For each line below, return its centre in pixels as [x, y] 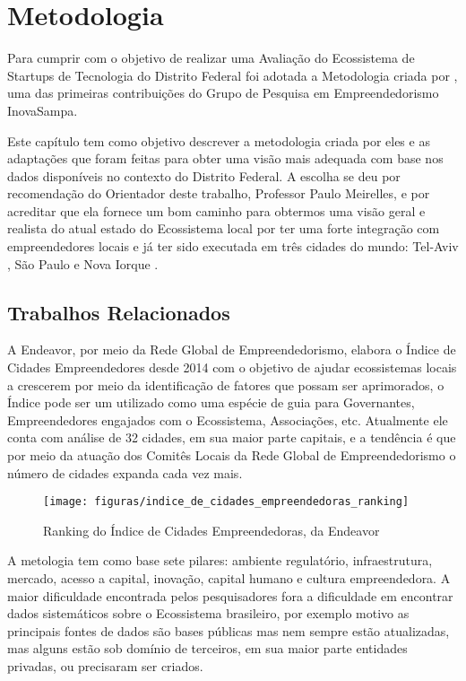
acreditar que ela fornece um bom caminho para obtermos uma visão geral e [216, 210]
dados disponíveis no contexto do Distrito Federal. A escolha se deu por [204, 175]
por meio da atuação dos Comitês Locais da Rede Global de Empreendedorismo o [232, 455]
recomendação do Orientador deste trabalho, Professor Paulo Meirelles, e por [219, 193]
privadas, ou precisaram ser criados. [105, 666]
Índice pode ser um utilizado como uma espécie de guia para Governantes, [211, 402]
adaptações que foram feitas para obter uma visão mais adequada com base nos [225, 158]
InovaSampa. [43, 110]
